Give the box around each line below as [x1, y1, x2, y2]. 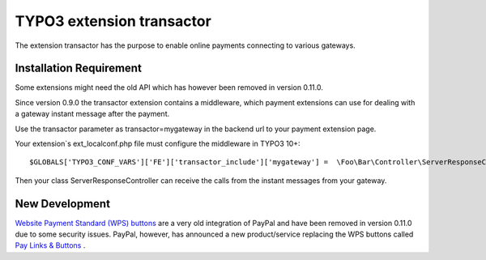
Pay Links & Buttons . [15, 241, 86, 250]
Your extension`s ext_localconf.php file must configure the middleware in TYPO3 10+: [15, 139, 301, 149]
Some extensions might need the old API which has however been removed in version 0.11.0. [15, 83, 323, 92]
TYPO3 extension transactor [15, 12, 212, 30]
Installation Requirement [15, 62, 142, 75]
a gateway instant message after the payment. [15, 109, 170, 119]
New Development [15, 197, 111, 211]
